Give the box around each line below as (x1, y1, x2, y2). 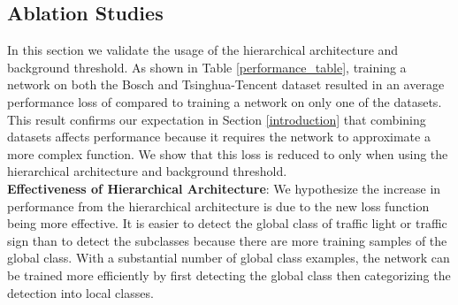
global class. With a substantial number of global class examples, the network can (7, 248, 450, 267)
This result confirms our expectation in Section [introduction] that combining (7, 110, 426, 128)
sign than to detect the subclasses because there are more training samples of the (7, 231, 447, 249)
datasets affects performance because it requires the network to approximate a (7, 127, 431, 146)
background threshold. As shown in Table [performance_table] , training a (7, 57, 407, 76)
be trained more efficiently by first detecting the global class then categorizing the (7, 265, 451, 284)
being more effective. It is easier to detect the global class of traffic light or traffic (7, 214, 447, 233)
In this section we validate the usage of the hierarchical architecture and (7, 41, 399, 59)
